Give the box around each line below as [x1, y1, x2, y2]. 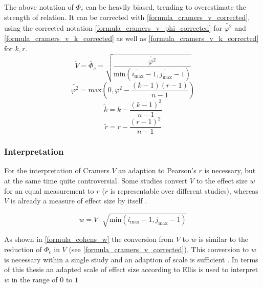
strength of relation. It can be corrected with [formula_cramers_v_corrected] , [4, 11, 250, 22]
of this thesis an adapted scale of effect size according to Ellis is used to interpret [4, 264, 258, 275]
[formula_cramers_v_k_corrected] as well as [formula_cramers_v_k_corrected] [4, 33, 259, 44]
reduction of [4, 243, 42, 254]
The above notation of [4, 2, 74, 12]
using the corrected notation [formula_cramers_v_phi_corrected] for [4, 23, 222, 33]
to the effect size [196, 175, 248, 186]
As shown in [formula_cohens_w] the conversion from [4, 234, 174, 244]
